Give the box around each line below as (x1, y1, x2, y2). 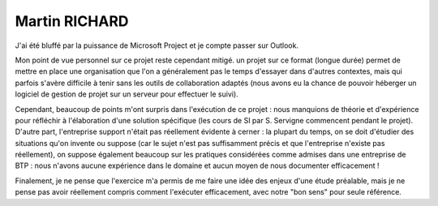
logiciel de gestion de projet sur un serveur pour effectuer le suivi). (15, 89, 238, 99)
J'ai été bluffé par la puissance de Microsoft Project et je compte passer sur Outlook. (15, 41, 299, 50)
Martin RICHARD (15, 12, 129, 30)
